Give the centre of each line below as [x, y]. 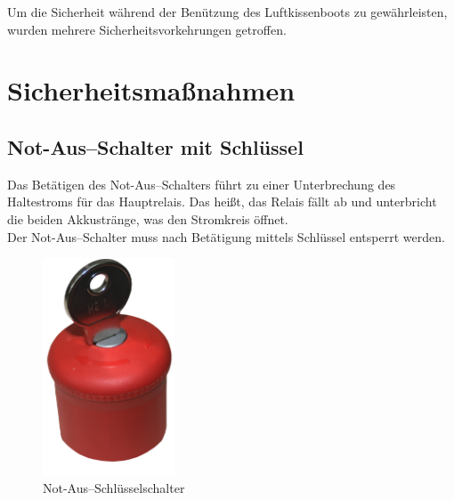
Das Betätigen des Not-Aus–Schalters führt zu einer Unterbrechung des [202, 184]
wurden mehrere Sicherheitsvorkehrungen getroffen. [147, 29]
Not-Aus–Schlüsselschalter [114, 488]
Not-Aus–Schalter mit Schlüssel [155, 146]
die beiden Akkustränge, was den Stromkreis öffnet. [148, 218]
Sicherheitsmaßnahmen [151, 90]
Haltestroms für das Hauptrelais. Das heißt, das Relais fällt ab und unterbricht [222, 202]
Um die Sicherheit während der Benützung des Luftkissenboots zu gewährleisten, [227, 12]
